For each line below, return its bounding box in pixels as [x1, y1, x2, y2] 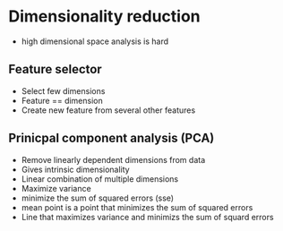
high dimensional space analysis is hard [21, 36, 169, 47]
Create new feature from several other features [21, 105, 196, 115]
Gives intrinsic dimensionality [21, 164, 131, 175]
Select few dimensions [21, 85, 106, 96]
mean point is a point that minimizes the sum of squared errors [21, 201, 253, 212]
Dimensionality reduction [8, 6, 201, 27]
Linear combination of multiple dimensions [21, 173, 179, 184]
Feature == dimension [21, 95, 104, 106]
